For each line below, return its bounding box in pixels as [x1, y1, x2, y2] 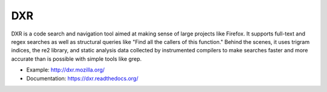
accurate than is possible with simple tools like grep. [11, 55, 142, 63]
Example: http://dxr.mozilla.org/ [26, 66, 105, 73]
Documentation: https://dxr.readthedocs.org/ [26, 75, 139, 82]
